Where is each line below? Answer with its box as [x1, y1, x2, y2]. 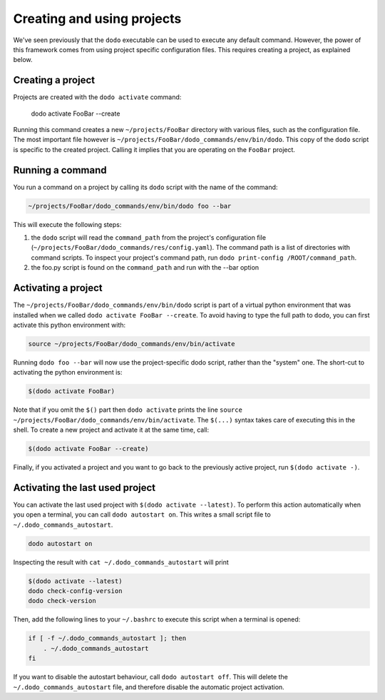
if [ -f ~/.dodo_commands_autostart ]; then [28, 634, 187, 642]
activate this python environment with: [13, 320, 126, 329]
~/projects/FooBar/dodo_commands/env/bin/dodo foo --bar [28, 202, 232, 210]
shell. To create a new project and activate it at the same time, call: [13, 425, 210, 435]
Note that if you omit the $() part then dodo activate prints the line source [13, 405, 242, 414]
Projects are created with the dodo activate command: [13, 93, 182, 101]
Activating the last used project [13, 482, 156, 494]
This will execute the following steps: [13, 220, 122, 228]
